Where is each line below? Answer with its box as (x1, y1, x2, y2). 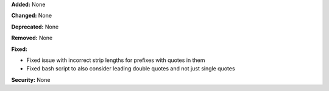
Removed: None (11, 34, 53, 42)
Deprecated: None (11, 23, 59, 30)
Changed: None (11, 12, 52, 19)
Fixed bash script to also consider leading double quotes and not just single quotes (26, 65, 235, 72)
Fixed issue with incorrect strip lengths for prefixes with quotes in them (26, 56, 205, 64)
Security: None (11, 76, 51, 83)
